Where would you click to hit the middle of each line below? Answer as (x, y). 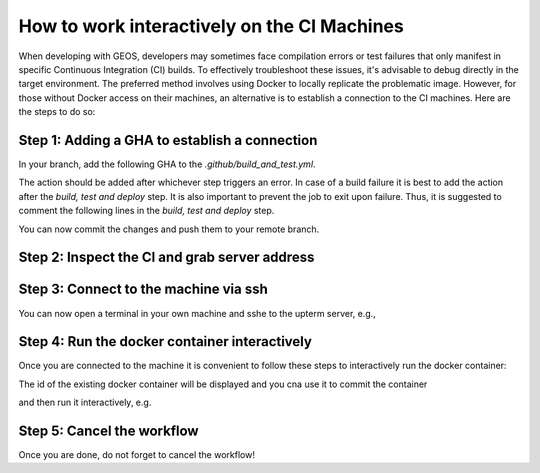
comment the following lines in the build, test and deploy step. (146, 211)
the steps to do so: (57, 112)
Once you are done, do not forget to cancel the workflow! (136, 455)
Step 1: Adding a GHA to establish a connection (168, 140)
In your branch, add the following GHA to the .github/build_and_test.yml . (167, 164)
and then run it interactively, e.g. (85, 402)
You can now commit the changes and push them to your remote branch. (169, 229)
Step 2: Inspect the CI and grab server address (166, 257)
